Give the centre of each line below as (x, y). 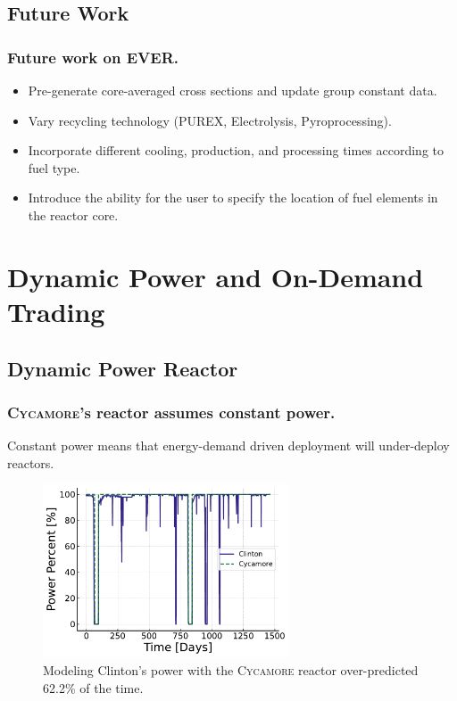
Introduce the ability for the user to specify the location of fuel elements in (233, 198)
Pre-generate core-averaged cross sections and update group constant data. (233, 90)
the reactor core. (73, 214)
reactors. (31, 462)
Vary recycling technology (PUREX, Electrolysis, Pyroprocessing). (210, 120)
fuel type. (54, 167)
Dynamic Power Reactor (123, 368)
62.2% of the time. (93, 687)
